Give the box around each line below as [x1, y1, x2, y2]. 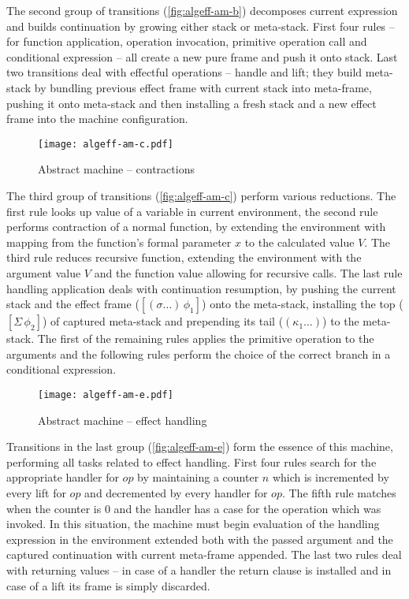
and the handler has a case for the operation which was [113, 500, 381, 516]
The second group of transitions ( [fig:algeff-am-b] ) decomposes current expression [6, 2, 398, 18]
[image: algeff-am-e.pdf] [38, 389, 173, 400]
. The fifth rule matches [281, 484, 396, 500]
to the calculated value [244, 233, 355, 250]
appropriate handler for [6, 469, 119, 486]
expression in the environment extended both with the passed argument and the [6, 530, 393, 547]
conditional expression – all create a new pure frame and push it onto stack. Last [6, 48, 398, 65]
